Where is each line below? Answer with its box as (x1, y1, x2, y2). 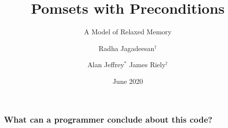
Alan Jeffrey (87, 59, 124, 70)
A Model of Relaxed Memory (84, 26, 171, 37)
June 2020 (113, 76, 143, 86)
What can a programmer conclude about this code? (4, 113, 213, 125)
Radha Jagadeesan (98, 43, 155, 53)
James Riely (129, 59, 166, 70)
